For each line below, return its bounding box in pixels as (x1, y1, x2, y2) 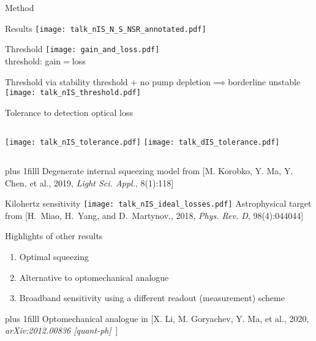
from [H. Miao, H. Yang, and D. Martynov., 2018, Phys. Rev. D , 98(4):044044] (5, 209, 304, 221)
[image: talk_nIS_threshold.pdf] (5, 88, 141, 98)
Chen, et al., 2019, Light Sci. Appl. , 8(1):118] (5, 176, 174, 189)
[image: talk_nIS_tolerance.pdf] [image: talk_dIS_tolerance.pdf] (5, 138, 280, 147)
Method (5, 1, 34, 13)
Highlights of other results (5, 229, 103, 242)
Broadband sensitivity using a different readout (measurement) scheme (19, 291, 285, 304)
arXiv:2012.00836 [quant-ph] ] (5, 324, 118, 337)
